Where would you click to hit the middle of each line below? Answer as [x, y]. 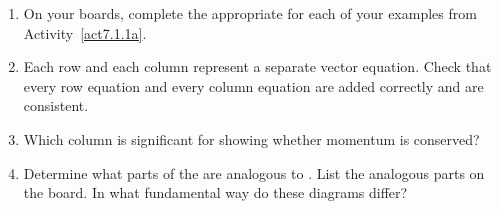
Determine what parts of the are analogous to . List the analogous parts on [254, 172]
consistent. [56, 105]
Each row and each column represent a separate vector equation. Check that [257, 66]
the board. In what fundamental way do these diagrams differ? [215, 192]
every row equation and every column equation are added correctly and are [253, 85]
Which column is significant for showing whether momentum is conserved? [251, 138]
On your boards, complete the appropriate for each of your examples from [250, 13]
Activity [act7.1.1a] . [85, 32]
